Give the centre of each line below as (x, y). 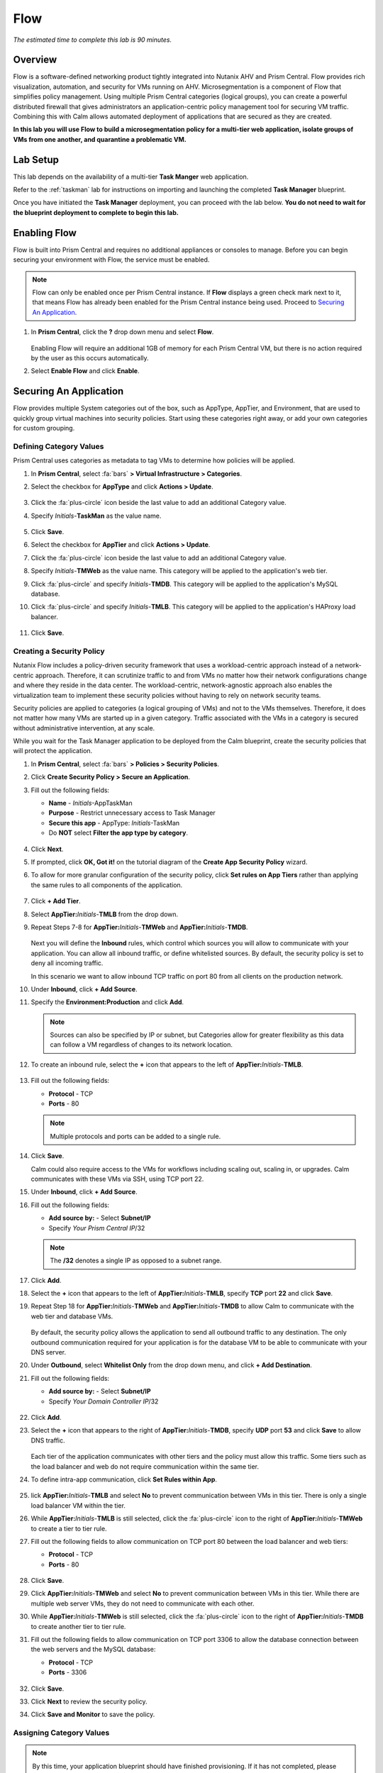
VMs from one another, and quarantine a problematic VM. (100, 139)
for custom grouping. (44, 428)
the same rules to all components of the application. (107, 885)
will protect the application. (53, 751)
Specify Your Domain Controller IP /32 (104, 1401)
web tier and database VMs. (72, 1316)
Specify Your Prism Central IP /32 (97, 1228)
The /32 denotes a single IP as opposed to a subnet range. (136, 1261)
